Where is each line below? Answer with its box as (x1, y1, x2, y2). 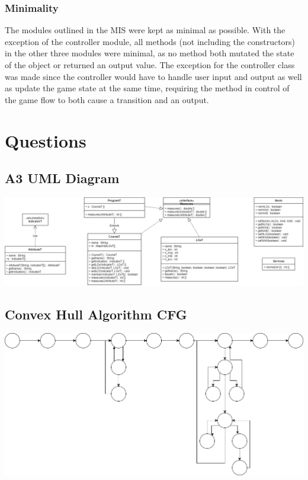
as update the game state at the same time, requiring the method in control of (5, 82, 290, 94)
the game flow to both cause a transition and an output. (5, 93, 209, 105)
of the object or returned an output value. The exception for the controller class (5, 59, 295, 71)
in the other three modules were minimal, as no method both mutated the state (5, 47, 294, 59)
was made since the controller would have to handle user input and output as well (5, 70, 302, 82)
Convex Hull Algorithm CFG (5, 305, 187, 323)
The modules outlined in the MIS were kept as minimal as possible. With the (5, 24, 285, 36)
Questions (5, 128, 86, 152)
